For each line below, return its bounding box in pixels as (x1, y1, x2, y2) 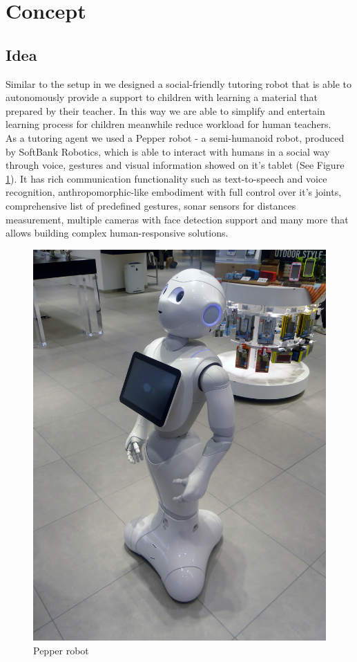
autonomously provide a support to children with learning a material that (6, 90, 318, 104)
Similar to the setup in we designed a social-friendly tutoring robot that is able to (6, 76, 351, 91)
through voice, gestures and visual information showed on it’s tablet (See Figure (6, 158, 345, 172)
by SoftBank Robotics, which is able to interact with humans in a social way (6, 144, 330, 158)
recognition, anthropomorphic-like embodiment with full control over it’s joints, (6, 185, 342, 199)
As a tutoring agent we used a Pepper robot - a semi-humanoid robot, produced (6, 130, 345, 145)
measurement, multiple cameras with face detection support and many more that (6, 212, 349, 226)
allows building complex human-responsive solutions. (6, 226, 229, 240)
